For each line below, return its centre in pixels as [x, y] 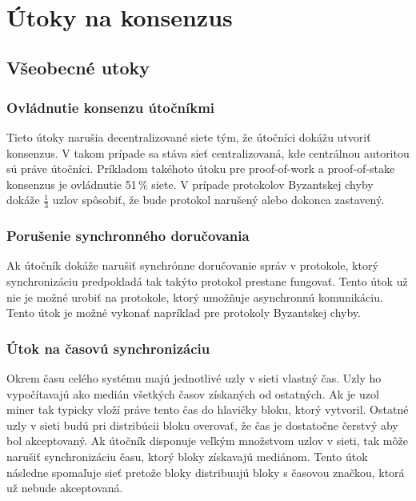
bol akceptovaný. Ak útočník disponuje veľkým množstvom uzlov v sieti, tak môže [207, 441]
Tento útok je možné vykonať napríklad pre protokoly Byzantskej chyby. [184, 313]
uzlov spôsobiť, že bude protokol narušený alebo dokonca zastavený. [218, 200]
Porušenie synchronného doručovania [128, 236]
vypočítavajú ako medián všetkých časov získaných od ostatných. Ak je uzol [193, 393]
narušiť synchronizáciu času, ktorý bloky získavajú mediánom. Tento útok [187, 456]
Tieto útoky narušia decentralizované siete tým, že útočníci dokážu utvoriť [189, 136]
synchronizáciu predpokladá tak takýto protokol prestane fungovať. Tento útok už [207, 281]
